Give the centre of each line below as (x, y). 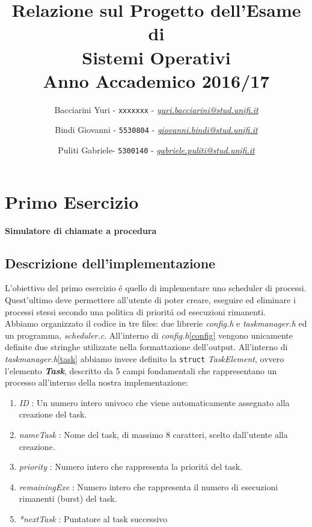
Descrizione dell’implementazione (110, 263)
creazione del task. (53, 414)
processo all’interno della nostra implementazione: (96, 382)
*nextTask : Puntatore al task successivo (93, 518)
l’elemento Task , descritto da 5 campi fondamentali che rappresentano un (141, 370)
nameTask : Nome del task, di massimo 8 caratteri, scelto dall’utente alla (153, 434)
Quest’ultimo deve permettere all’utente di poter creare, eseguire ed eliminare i (150, 299)
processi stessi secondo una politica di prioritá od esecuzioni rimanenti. (135, 311)
